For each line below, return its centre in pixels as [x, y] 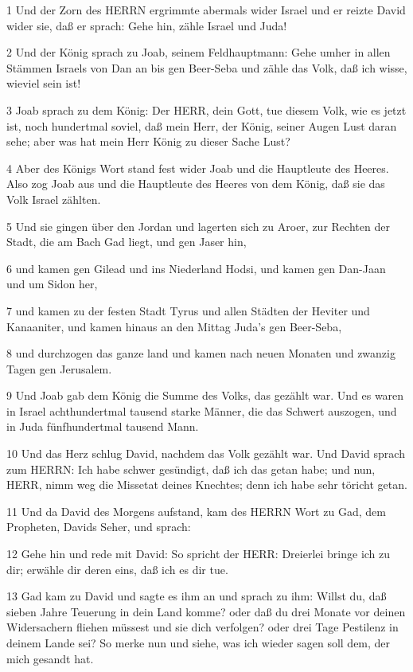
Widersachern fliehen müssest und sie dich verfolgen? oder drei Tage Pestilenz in [203, 627]
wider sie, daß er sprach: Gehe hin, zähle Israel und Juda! [147, 25]
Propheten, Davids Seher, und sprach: [99, 527]
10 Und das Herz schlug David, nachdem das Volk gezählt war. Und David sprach [206, 453]
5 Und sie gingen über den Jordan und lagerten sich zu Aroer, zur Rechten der [198, 226]
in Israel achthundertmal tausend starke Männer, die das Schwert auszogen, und [202, 410]
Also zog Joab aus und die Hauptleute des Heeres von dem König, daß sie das [196, 184]
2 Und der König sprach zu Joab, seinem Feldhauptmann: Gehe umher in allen [199, 52]
